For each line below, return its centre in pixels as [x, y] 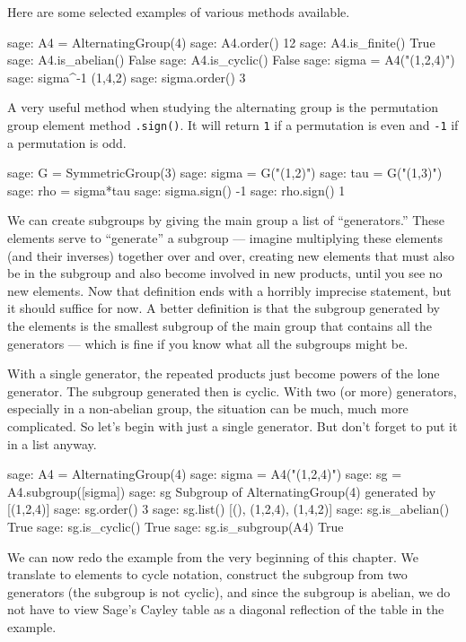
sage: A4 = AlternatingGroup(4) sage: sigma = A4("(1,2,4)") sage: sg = [205, 474]
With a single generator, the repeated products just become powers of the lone [224, 373]
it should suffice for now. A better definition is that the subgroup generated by [224, 308]
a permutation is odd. [67, 142]
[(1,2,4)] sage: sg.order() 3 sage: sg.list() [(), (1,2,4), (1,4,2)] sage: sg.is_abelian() [229, 509]
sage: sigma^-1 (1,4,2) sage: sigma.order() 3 [127, 77]
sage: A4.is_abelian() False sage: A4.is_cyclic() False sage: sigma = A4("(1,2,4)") [231, 60]
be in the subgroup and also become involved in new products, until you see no [225, 273]
